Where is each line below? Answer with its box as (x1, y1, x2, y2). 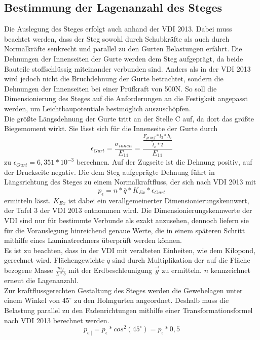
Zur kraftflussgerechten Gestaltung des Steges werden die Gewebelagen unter (4, 285, 243, 295)
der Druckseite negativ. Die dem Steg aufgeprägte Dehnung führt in (4, 166, 215, 177)
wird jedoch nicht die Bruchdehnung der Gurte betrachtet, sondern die (4, 73, 224, 84)
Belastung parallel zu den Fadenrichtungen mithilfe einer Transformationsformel (4, 305, 253, 316)
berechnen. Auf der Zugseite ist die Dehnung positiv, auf (76, 157, 252, 167)
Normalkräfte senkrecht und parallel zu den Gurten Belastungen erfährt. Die (4, 43, 242, 54)
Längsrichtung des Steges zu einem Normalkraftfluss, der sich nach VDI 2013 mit (4, 176, 256, 187)
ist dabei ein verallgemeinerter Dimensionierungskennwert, (68, 195, 249, 205)
